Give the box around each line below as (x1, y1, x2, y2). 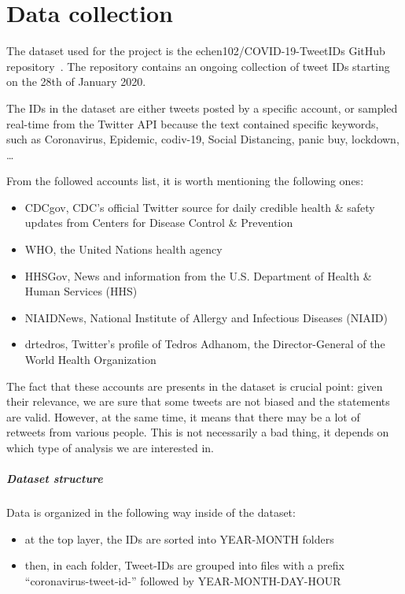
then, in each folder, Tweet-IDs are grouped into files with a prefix (24, 557, 344, 574)
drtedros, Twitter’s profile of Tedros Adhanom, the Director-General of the (24, 336, 385, 352)
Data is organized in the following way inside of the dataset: (6, 504, 296, 521)
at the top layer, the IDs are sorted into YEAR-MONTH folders (24, 530, 334, 547)
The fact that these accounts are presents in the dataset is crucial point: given (6, 377, 383, 394)
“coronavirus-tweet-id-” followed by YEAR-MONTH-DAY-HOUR (24, 572, 341, 588)
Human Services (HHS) (24, 283, 138, 299)
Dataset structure (6, 470, 103, 487)
